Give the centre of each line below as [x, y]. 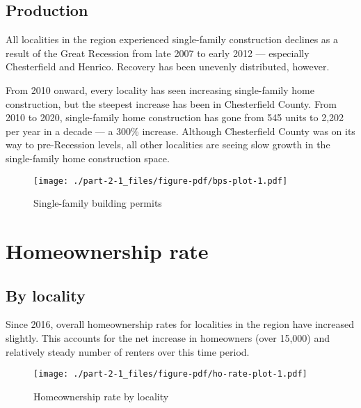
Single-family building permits [98, 203]
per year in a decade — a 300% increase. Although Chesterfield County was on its [180, 131]
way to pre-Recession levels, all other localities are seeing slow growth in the [168, 144]
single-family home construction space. [88, 158]
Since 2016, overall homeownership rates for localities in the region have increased [180, 324]
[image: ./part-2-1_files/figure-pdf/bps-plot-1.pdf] [161, 181]
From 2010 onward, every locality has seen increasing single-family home [160, 89]
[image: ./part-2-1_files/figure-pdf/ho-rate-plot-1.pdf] [170, 374]
